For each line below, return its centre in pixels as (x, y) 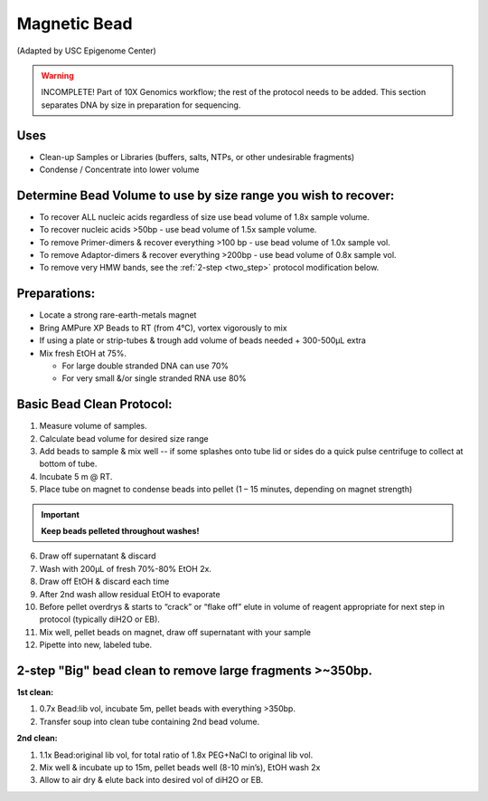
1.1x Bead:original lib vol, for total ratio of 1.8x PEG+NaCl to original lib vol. (176, 755)
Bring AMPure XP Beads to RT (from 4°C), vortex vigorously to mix (164, 328)
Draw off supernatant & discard (98, 556)
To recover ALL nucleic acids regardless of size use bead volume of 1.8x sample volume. (204, 216)
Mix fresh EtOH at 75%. (83, 353)
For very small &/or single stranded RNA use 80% (155, 378)
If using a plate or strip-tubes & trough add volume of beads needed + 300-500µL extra (202, 340)
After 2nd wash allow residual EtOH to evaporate (130, 594)
